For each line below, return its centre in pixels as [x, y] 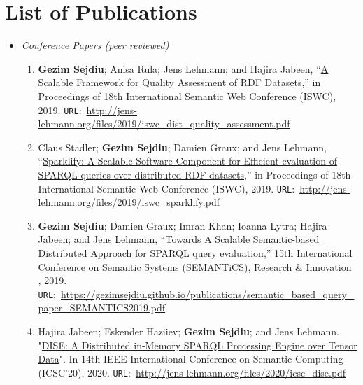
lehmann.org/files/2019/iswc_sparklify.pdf [129, 202]
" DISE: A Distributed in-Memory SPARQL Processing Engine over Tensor [198, 345]
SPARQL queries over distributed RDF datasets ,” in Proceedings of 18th [194, 174]
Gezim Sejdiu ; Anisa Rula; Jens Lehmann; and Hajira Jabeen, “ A [183, 68]
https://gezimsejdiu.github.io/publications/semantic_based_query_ [207, 294]
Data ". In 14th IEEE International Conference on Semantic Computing [191, 359]
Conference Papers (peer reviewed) [95, 45]
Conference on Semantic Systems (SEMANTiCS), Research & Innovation [195, 266]
